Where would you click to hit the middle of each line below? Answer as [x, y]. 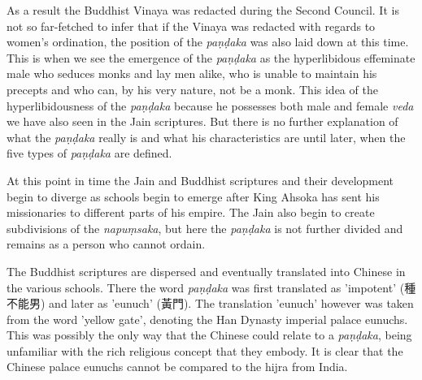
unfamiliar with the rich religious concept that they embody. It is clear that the [205, 350]
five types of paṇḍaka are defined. [89, 153]
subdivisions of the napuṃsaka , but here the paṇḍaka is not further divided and [205, 228]
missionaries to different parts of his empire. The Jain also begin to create [191, 212]
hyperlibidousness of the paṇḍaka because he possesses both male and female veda [210, 105]
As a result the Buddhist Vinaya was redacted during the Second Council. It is [203, 10]
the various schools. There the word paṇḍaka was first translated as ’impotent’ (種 [211, 287]
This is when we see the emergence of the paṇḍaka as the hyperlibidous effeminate [211, 57]
